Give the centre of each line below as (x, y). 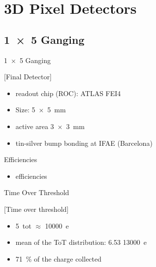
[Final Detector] (28, 77)
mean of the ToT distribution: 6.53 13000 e (81, 242)
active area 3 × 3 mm (50, 126)
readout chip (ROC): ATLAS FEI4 (68, 93)
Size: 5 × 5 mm (41, 110)
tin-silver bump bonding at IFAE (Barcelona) (84, 143)
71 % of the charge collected (59, 258)
